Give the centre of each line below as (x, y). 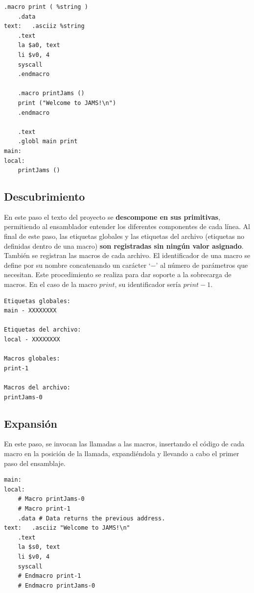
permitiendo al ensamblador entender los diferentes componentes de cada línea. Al (127, 226)
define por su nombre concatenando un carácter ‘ (77, 265)
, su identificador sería (148, 284)
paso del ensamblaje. (35, 463)
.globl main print (48, 142)
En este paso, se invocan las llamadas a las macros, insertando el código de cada (124, 444)
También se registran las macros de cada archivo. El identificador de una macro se (127, 255)
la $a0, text (39, 45)
